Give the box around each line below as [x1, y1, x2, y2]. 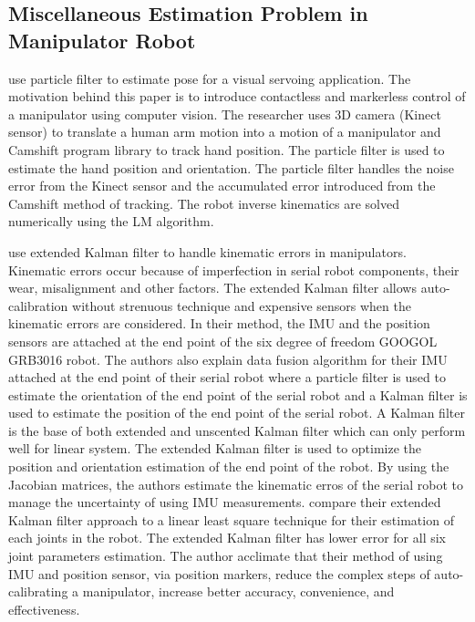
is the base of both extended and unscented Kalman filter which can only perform [8, 420, 466, 440]
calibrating [8, 582, 68, 601]
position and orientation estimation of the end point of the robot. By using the [8, 457, 449, 476]
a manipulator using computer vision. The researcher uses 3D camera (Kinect [8, 104, 441, 123]
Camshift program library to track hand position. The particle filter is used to [8, 140, 445, 159]
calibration [8, 295, 68, 315]
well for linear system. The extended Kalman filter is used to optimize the [8, 439, 422, 458]
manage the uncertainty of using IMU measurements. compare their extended [8, 492, 441, 512]
